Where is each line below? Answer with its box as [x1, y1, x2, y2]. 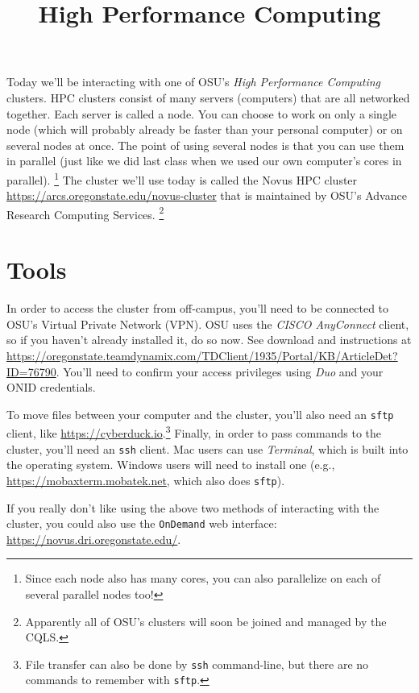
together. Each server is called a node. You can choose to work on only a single [6, 105, 397, 122]
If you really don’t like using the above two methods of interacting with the [6, 499, 380, 516]
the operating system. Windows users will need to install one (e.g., [6, 456, 335, 473]
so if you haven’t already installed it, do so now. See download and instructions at [6, 331, 412, 348]
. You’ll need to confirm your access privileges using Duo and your [56, 363, 384, 380]
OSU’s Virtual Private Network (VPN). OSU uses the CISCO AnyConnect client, [6, 315, 409, 332]
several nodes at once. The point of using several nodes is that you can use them [6, 136, 404, 153]
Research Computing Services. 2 [6, 203, 164, 222]
